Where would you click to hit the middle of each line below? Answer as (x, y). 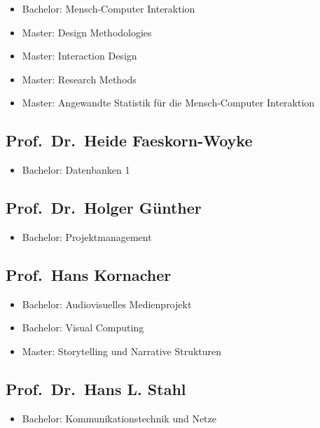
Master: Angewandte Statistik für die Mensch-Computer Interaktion (168, 103)
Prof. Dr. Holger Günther (104, 208)
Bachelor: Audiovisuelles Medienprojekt (107, 304)
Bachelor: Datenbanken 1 (76, 170)
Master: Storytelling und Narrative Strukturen (122, 351)
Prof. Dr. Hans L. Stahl (96, 388)
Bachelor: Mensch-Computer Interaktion (109, 8)
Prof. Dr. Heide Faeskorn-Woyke (129, 140)
